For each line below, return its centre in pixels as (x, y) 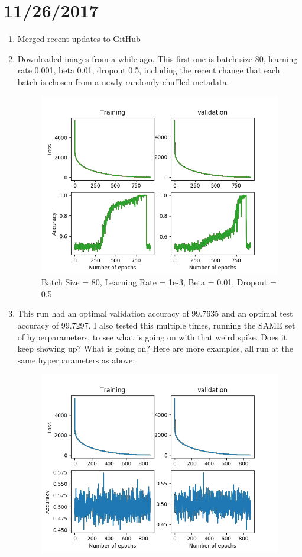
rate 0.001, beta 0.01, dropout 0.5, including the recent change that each (149, 70)
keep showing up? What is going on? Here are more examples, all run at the (155, 348)
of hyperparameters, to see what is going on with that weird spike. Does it (152, 337)
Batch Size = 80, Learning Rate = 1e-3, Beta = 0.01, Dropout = (159, 282)
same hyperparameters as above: (76, 360)
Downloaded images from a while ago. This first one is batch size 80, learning (158, 58)
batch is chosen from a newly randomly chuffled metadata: (123, 81)
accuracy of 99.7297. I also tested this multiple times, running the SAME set (156, 325)
